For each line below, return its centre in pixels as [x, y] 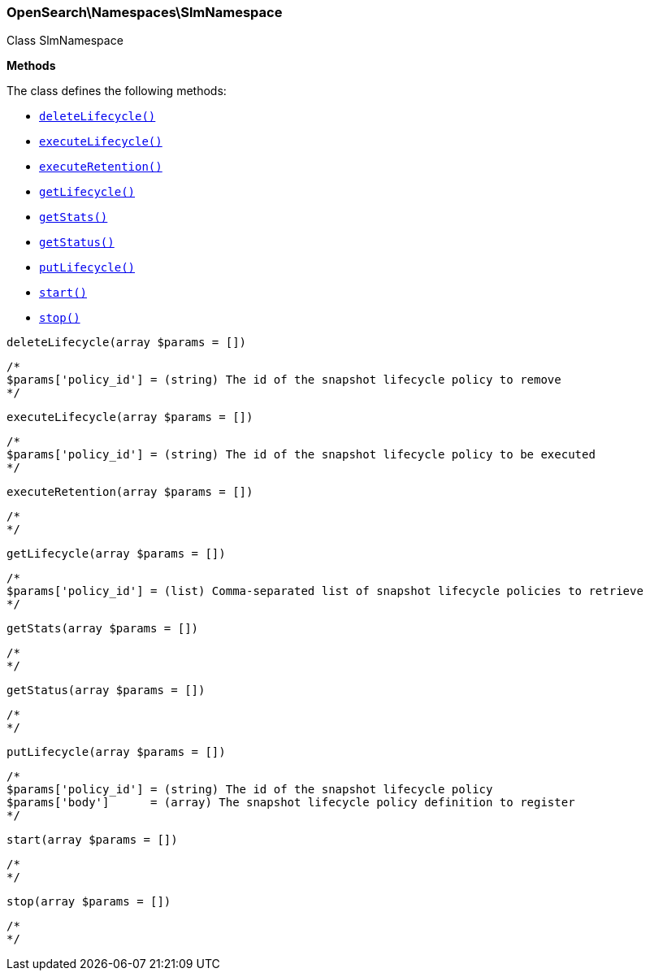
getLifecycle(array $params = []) [116, 554]
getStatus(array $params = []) [106, 690]
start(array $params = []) [92, 840]
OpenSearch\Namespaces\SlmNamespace [145, 12]
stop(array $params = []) [89, 902]
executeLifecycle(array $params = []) [130, 417]
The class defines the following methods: [117, 91]
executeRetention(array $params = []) [130, 492]
